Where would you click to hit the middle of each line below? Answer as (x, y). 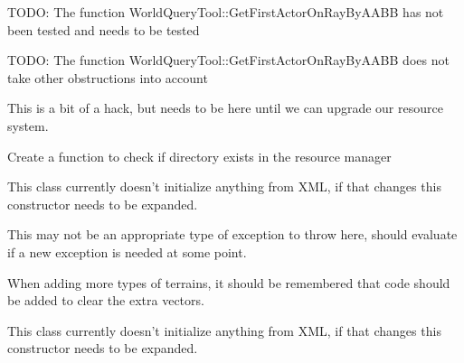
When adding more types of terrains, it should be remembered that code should (229, 282)
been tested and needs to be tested (104, 29)
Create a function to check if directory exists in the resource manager (199, 156)
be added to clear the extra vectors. (106, 300)
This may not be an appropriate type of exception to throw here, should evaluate (232, 234)
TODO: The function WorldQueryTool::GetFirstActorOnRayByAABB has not (226, 12)
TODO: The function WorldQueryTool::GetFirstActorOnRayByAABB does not (228, 60)
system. (28, 125)
